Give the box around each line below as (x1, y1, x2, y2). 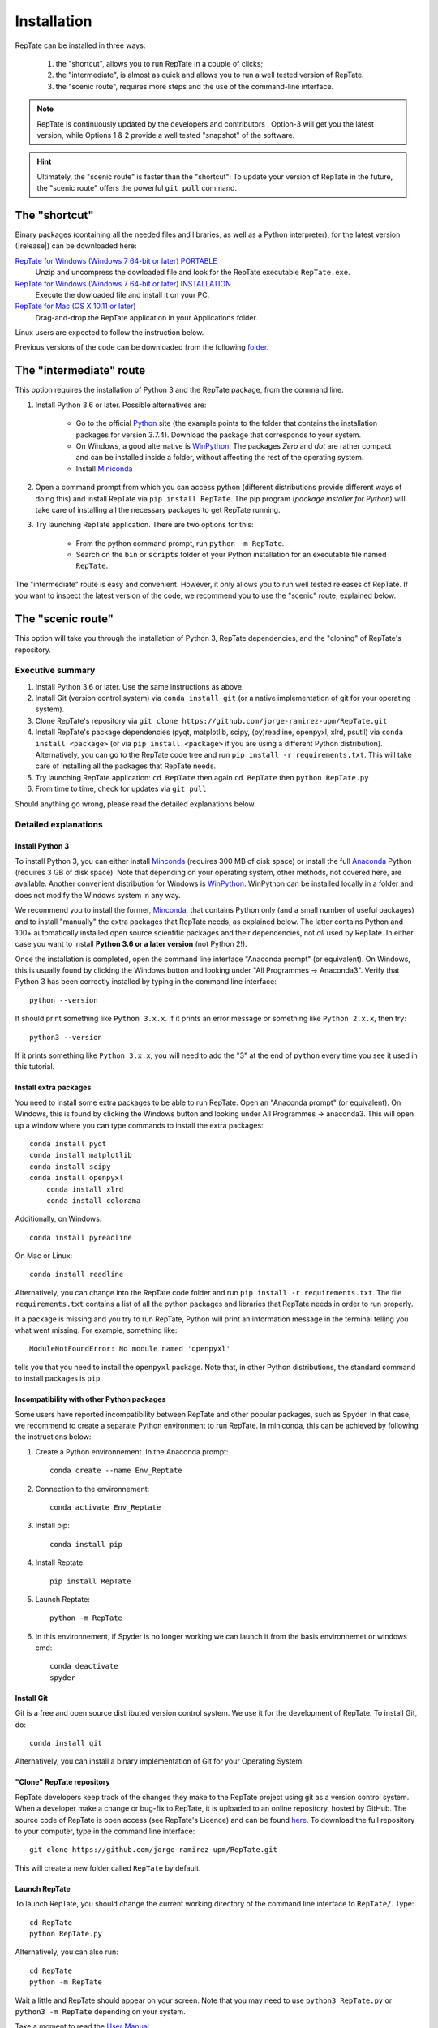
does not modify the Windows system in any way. (15, 890, 182, 900)
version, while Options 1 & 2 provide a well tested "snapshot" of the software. (36, 130, 295, 140)
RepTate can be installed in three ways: (15, 41, 146, 50)
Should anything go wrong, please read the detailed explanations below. (15, 799, 256, 809)
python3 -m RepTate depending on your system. (15, 2006, 186, 2016)
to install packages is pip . (15, 1373, 103, 1383)
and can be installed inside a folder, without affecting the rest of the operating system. (75, 453, 364, 462)
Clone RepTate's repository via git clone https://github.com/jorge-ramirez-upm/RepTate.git (35, 715, 388, 725)
